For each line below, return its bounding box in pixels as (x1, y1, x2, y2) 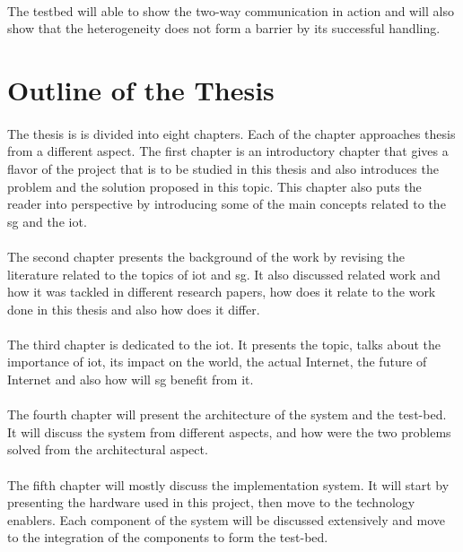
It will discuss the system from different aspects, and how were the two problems (7, 422, 451, 441)
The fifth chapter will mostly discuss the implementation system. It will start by (7, 475, 450, 494)
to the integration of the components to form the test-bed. (7, 528, 328, 547)
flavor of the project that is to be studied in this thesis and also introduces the (7, 159, 439, 177)
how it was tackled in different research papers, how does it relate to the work (7, 282, 436, 301)
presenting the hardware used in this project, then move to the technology (7, 493, 415, 512)
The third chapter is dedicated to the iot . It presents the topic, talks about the (7, 334, 441, 353)
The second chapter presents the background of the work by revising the (7, 246, 406, 265)
